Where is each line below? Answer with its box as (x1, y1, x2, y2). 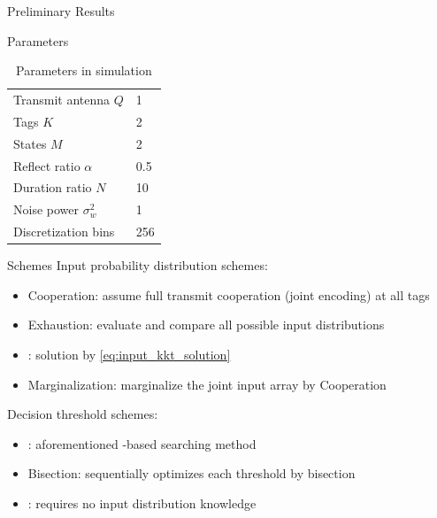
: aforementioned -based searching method (27, 434, 257, 452)
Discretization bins (13, 222, 115, 241)
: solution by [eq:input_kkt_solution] (27, 344, 231, 363)
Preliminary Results (7, 2, 115, 19)
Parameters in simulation (16, 61, 152, 80)
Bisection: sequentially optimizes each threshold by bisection (27, 464, 356, 483)
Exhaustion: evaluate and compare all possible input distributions (27, 315, 385, 334)
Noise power (13, 200, 79, 219)
